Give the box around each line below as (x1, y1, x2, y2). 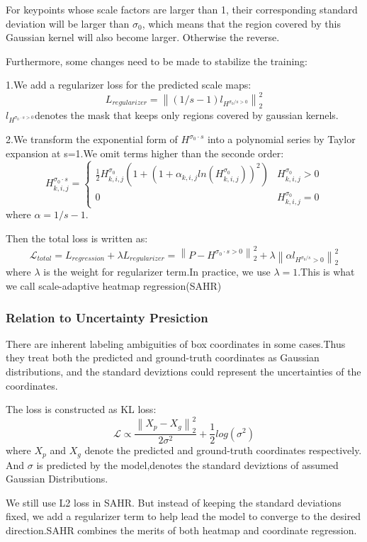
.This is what (298, 264, 355, 279)
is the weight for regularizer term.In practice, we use (43, 264, 271, 279)
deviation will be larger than (6, 16, 130, 30)
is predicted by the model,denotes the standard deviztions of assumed (36, 457, 339, 472)
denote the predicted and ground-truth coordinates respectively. (84, 443, 362, 458)
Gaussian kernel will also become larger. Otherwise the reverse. (6, 30, 280, 45)
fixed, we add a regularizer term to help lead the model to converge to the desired (6, 509, 361, 524)
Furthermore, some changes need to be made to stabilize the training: (6, 53, 308, 68)
